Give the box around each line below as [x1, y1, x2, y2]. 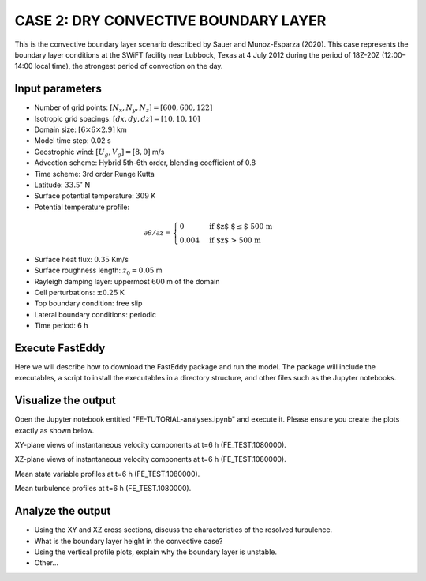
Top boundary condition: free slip [34, 298, 143, 308]
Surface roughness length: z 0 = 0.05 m [34, 265, 163, 276]
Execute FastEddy [14, 341, 106, 354]
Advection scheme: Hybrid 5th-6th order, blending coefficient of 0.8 [34, 158, 256, 167]
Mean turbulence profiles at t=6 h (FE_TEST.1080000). [14, 484, 192, 493]
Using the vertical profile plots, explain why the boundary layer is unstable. [34, 547, 278, 557]
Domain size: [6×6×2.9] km [34, 125, 128, 134]
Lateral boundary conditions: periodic [34, 309, 157, 319]
